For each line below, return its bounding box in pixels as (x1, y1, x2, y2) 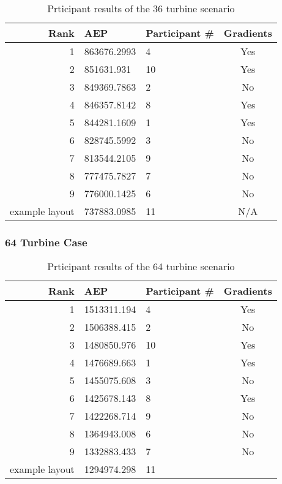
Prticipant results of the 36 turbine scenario (47, 1, 235, 15)
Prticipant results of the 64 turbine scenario (47, 259, 235, 274)
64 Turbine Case (5, 234, 87, 249)
